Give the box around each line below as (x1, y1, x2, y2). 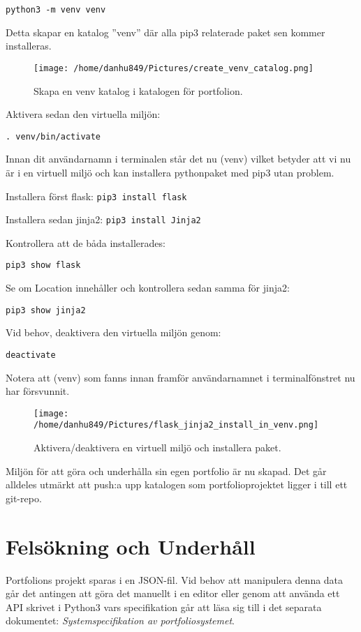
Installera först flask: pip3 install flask (6, 188, 187, 203)
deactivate (6, 349, 56, 360)
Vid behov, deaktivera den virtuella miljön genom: (6, 325, 221, 340)
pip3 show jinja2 (6, 305, 86, 315)
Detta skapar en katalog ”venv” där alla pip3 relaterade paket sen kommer (6, 24, 325, 39)
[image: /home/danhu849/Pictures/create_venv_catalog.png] (34, 63, 314, 73)
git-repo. (6, 490, 42, 505)
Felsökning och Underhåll (6, 532, 256, 560)
